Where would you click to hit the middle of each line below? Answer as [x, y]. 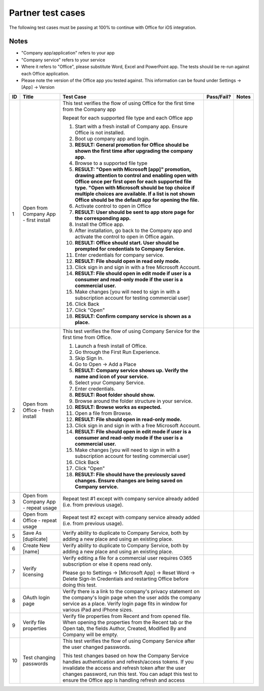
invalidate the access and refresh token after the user [124, 667]
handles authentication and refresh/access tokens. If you [128, 662]
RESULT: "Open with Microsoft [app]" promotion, [133, 169]
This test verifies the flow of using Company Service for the [131, 331]
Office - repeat [40, 520]
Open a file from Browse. [104, 413]
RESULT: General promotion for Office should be [132, 144]
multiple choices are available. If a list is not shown [135, 193]
